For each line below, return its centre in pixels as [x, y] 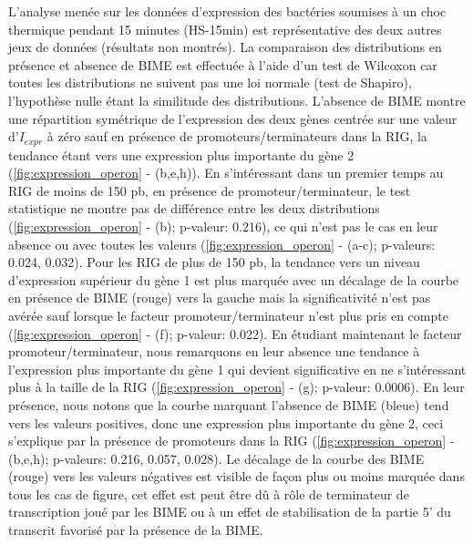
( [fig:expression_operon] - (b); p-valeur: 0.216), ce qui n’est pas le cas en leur [223, 226]
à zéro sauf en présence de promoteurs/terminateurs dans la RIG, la [237, 136]
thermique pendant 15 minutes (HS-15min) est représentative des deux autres [225, 29]
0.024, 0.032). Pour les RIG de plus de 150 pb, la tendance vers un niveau [214, 262]
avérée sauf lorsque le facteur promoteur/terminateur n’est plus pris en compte [228, 315]
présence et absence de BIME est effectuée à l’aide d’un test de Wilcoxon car [223, 64]
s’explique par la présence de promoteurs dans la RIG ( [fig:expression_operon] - [231, 441]
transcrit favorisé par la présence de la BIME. [136, 530]
